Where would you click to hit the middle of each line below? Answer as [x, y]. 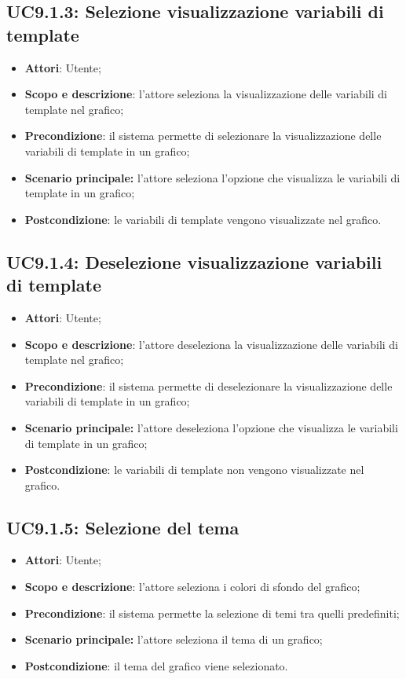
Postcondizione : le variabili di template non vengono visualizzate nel [194, 470]
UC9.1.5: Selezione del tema [123, 527]
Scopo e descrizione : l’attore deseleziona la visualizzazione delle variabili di [211, 344]
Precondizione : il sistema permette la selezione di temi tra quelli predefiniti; [212, 613]
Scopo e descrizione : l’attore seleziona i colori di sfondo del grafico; [192, 587]
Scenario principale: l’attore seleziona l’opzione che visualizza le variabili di [212, 177]
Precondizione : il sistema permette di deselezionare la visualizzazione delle [208, 385]
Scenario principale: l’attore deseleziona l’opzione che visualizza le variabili [211, 427]
